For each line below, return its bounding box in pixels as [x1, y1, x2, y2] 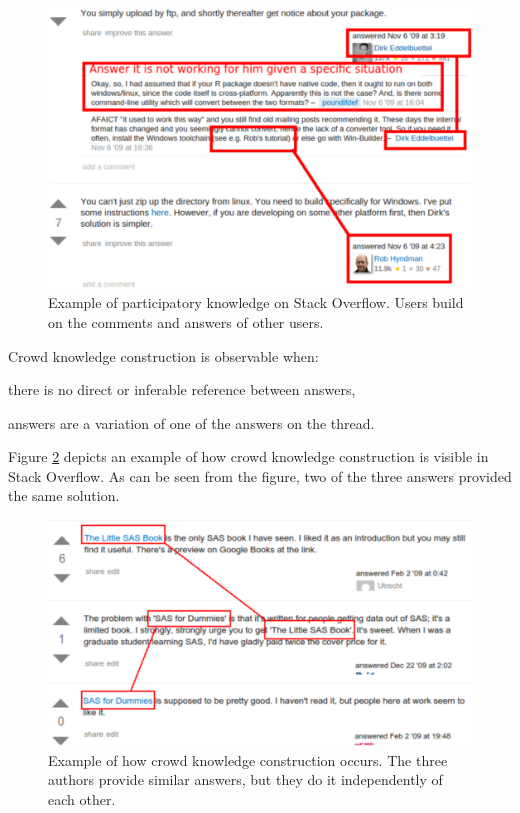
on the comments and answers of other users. [48, 311, 324, 332]
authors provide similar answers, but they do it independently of [48, 769, 443, 790]
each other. [48, 788, 116, 809]
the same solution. [8, 485, 120, 506]
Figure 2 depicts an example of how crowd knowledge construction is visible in [8, 446, 489, 467]
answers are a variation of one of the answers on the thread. [8, 412, 375, 433]
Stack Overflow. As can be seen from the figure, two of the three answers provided [8, 465, 512, 486]
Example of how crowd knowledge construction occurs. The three [48, 749, 448, 770]
